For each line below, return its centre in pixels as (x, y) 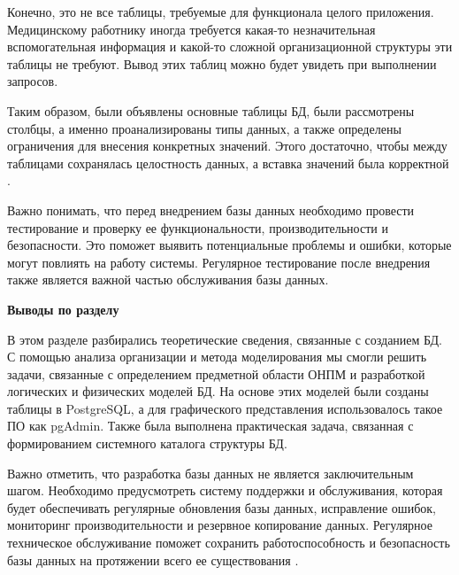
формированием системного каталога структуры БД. (147, 443)
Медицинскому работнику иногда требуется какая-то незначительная (191, 29)
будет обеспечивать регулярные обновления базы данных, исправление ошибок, (222, 507)
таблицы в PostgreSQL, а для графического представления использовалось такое (225, 408)
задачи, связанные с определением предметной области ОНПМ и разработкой (216, 373)
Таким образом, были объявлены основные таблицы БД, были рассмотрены (211, 110)
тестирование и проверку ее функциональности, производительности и (198, 227)
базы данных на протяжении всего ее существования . (153, 559)
